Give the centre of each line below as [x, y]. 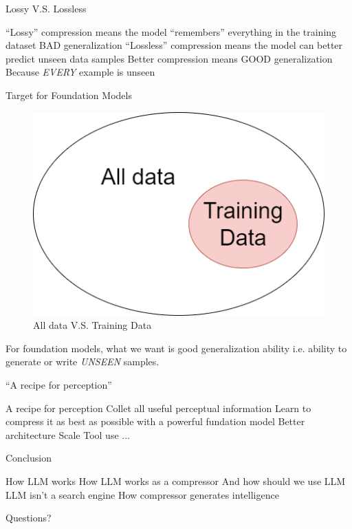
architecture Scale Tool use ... [68, 434]
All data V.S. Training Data [92, 325]
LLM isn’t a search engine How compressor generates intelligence [142, 494]
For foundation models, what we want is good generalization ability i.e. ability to [176, 348]
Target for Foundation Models [69, 95]
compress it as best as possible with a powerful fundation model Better [155, 421]
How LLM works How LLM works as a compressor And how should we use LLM [176, 481]
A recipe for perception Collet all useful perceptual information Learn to [158, 408]
